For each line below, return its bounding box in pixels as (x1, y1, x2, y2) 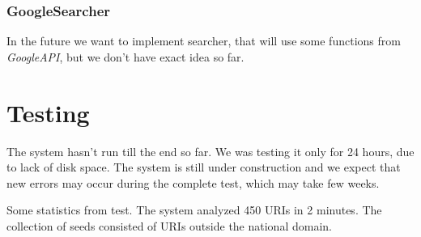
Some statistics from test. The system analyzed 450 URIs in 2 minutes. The (6, 201, 382, 218)
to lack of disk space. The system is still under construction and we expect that (6, 159, 401, 176)
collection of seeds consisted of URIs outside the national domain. (6, 217, 332, 234)
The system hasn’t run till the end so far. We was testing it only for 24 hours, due (6, 142, 415, 159)
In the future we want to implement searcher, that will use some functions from (6, 32, 401, 49)
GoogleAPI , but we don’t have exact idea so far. (6, 48, 245, 65)
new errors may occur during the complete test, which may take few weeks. (6, 174, 380, 191)
